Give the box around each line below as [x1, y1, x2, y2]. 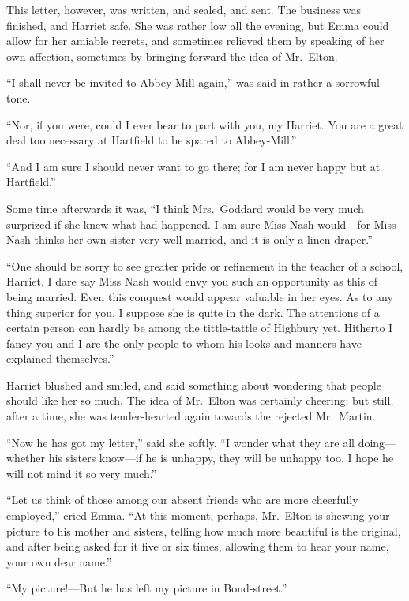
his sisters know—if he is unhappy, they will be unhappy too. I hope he [48, 450, 394, 466]
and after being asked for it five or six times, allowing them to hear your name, [6, 538, 389, 554]
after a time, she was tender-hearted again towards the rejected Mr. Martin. [6, 408, 376, 424]
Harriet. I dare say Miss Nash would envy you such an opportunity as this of [6, 273, 378, 289]
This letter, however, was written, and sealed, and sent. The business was [6, 2, 362, 17]
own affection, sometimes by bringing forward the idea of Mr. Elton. [6, 47, 338, 64]
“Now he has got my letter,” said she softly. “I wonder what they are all [6, 434, 355, 450]
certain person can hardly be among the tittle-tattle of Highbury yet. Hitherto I [6, 319, 393, 336]
